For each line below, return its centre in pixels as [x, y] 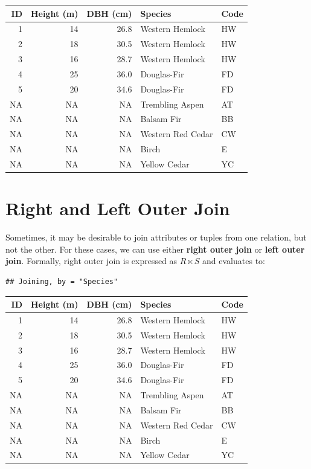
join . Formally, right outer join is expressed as [91, 261]
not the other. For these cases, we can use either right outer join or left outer [155, 249]
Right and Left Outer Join [118, 208]
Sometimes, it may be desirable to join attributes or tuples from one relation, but [156, 237]
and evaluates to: [234, 261]
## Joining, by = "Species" [62, 281]
